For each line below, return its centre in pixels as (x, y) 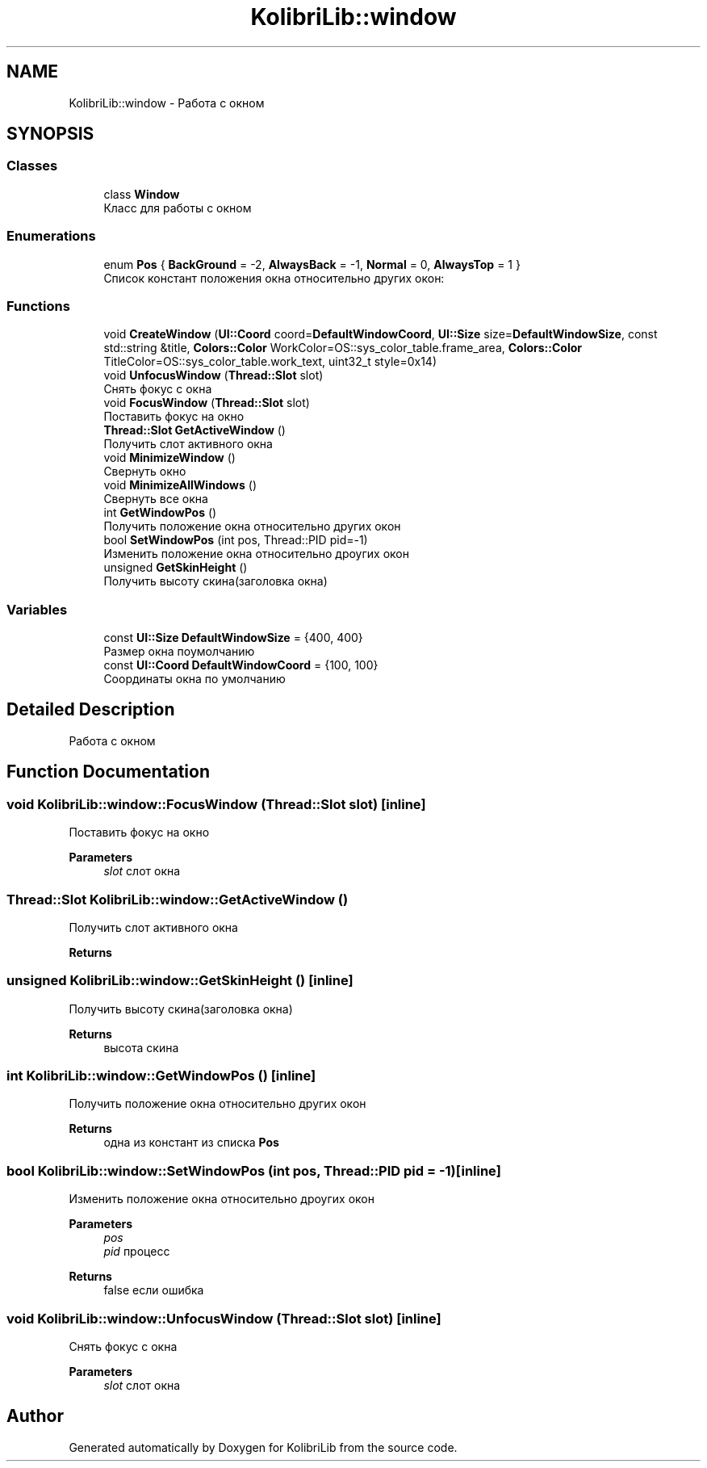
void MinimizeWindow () (169, 458)
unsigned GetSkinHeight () (176, 568)
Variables (37, 609)
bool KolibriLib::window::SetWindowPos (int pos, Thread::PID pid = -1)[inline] (254, 1170)
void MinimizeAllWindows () (180, 485)
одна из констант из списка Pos (191, 1143)
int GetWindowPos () (160, 513)
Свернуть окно (145, 472)
